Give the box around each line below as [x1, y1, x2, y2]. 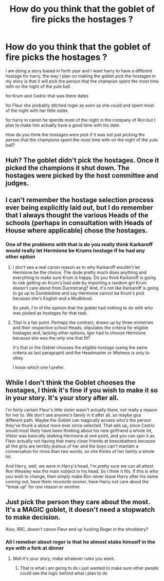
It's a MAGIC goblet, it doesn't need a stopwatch [5, 506, 155, 514]
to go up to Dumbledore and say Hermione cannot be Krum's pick [12, 290, 145, 296]
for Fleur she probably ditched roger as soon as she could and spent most [5, 102, 154, 108]
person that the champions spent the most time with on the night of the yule [5, 137, 158, 143]
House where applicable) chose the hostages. [5, 226, 148, 235]
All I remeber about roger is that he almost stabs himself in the [5, 538, 156, 545]
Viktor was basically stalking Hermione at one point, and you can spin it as [5, 432, 155, 438]
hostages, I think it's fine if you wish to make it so [5, 386, 158, 394]
